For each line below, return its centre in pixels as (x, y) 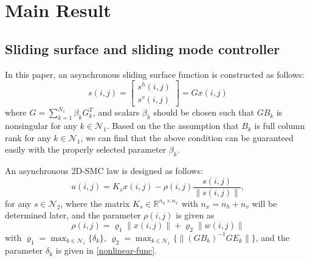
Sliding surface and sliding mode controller (143, 48)
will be (264, 203)
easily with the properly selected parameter (86, 149)
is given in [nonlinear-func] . (106, 250)
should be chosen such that (204, 112)
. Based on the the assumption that (173, 126)
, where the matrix (95, 203)
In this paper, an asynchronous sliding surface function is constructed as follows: (155, 74)
